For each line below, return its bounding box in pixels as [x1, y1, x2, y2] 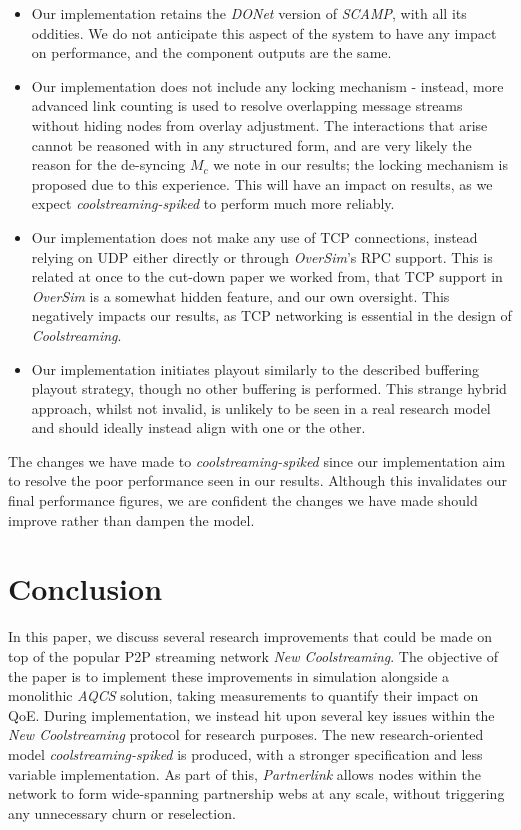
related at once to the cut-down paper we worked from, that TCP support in [31, 266, 503, 287]
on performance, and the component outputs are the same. [31, 42, 392, 63]
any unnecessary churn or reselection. [8, 802, 236, 823]
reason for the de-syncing [31, 154, 186, 175]
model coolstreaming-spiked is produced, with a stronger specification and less [8, 743, 483, 764]
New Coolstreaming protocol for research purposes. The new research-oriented [8, 724, 484, 745]
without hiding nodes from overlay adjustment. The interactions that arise [31, 114, 488, 135]
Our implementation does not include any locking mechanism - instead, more [31, 75, 504, 96]
